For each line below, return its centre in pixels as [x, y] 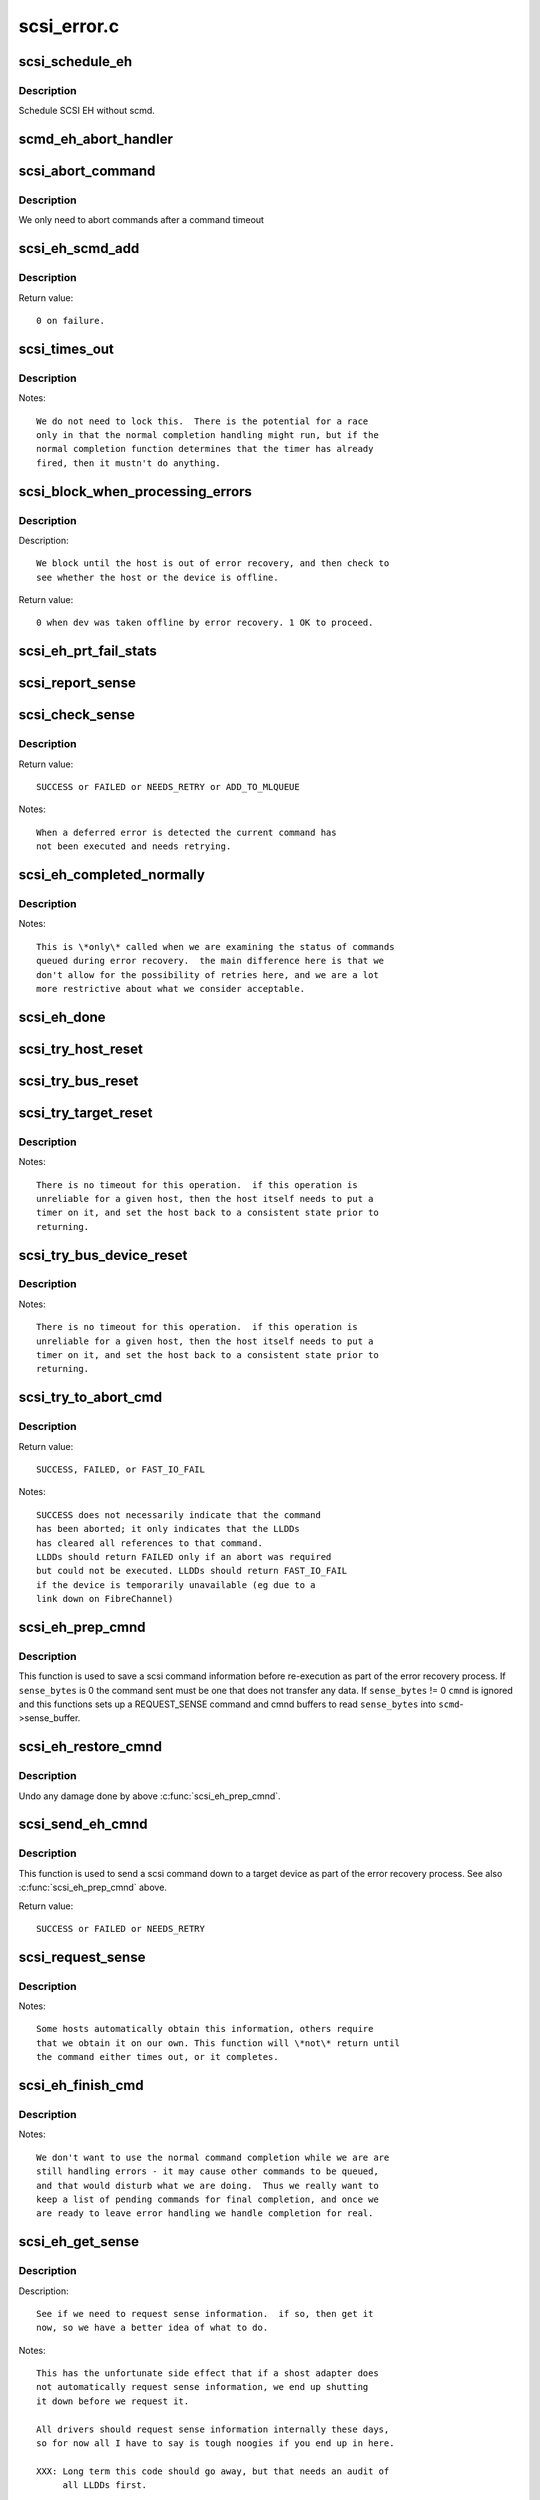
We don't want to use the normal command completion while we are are [213, 2157]
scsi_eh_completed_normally [111, 875]
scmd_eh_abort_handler [96, 139]
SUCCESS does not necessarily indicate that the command [179, 1514]
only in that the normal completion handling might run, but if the [207, 434]
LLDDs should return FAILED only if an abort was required [184, 1556]
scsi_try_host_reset [81, 1048]
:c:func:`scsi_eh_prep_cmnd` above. [92, 1887]
